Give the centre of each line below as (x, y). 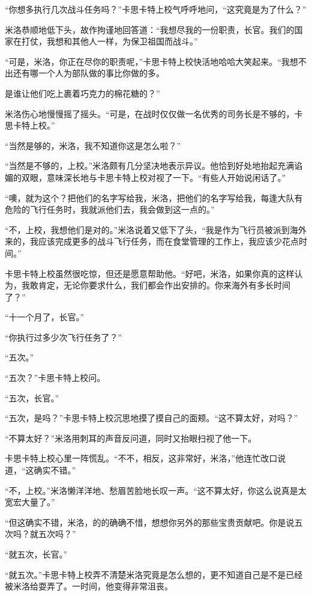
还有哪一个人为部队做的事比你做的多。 (88, 73)
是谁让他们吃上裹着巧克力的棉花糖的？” (82, 93)
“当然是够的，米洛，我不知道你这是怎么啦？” (93, 145)
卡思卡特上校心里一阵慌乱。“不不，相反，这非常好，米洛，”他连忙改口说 (145, 458)
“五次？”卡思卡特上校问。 (55, 378)
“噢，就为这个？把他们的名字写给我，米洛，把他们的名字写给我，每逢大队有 (154, 197)
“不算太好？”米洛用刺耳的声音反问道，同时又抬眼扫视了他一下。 (131, 438)
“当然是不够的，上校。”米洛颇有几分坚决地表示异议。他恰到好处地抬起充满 (150, 166)
